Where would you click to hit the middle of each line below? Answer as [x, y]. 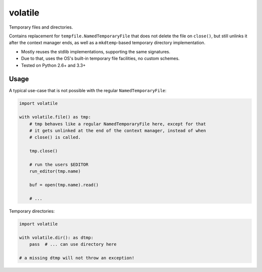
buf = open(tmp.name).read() [64, 185]
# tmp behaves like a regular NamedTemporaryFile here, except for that [118, 124]
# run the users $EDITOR [59, 164]
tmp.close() [44, 151]
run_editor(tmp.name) [55, 171]
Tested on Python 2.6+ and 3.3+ [53, 65]
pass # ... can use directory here [73, 244]
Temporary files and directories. [41, 27]
